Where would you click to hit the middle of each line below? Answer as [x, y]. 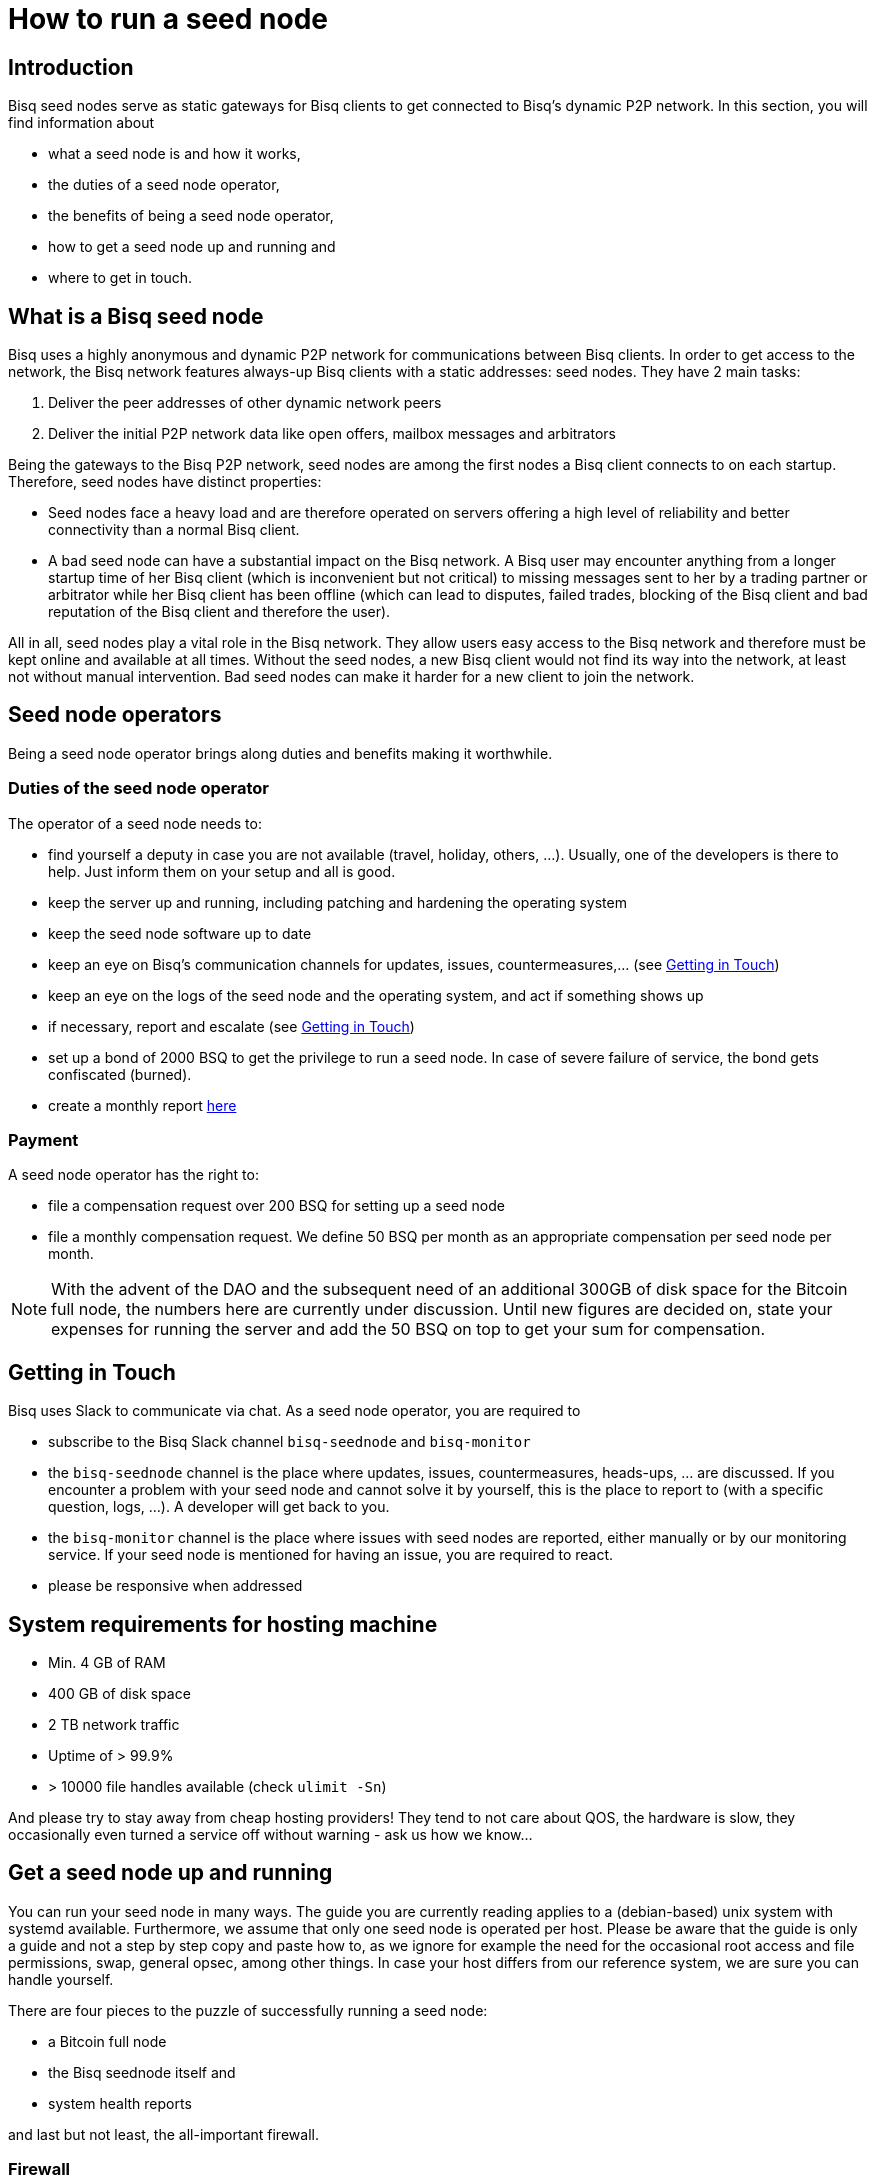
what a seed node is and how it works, [174, 154]
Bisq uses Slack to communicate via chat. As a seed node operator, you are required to [294, 1411]
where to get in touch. [120, 278]
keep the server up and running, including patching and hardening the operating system [337, 902]
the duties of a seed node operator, [164, 185]
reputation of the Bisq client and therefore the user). [219, 612]
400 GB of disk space [119, 1694]
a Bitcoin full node [107, 2041]
